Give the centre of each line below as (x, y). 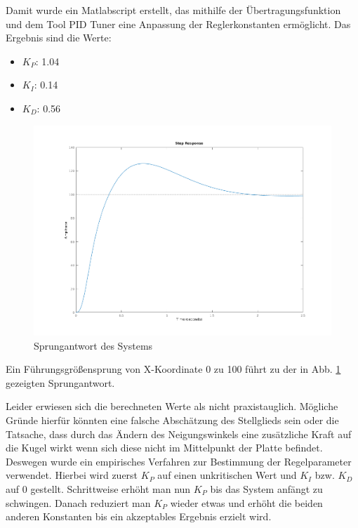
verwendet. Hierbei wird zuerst (72, 475)
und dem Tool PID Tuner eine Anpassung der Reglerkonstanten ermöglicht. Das (178, 24)
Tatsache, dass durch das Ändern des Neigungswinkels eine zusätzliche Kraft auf (179, 434)
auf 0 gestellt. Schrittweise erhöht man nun (98, 488)
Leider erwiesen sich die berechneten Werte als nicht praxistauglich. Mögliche (172, 406)
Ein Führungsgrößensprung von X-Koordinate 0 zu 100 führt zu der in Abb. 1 (173, 369)
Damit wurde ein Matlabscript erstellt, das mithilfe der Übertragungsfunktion (173, 10)
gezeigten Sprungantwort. (60, 382)
